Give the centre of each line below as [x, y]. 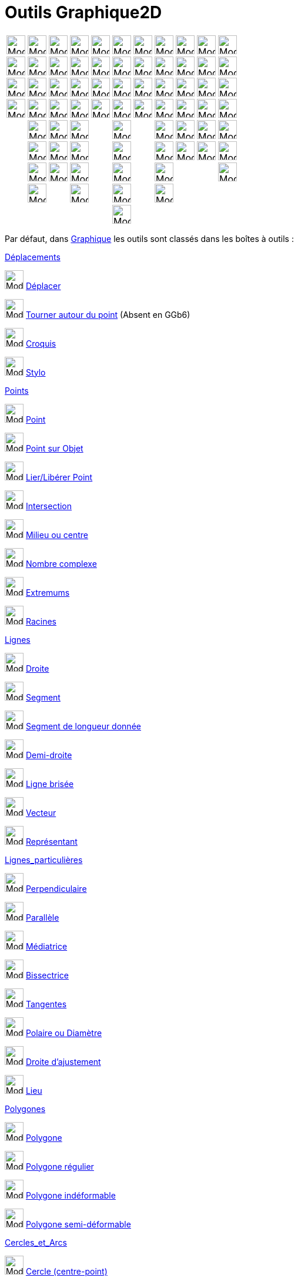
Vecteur [41, 812]
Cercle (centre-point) [66, 1271]
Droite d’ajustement [63, 1061]
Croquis [41, 343]
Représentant [51, 841]
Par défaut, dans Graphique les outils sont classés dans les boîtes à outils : [149, 238]
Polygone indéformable [71, 1195]
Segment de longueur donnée [83, 726]
